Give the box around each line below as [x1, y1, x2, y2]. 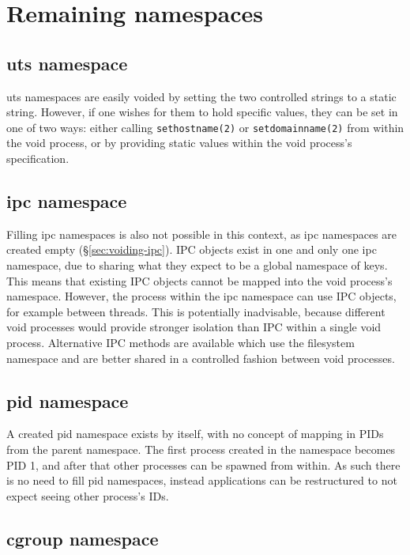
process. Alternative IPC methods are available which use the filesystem [6, 334, 355, 350]
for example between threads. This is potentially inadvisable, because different [6, 303, 386, 319]
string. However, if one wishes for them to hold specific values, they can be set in [6, 104, 398, 120]
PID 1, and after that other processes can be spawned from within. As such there [6, 456, 401, 473]
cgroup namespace [6, 526, 159, 550]
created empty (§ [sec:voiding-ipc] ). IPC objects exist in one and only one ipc [6, 241, 377, 258]
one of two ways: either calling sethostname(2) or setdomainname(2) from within [6, 119, 404, 135]
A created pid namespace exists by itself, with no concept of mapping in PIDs [6, 425, 384, 442]
